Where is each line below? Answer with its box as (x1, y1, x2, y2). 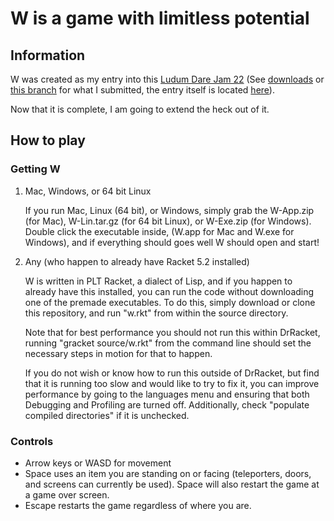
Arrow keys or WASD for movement (24, 457, 172, 469)
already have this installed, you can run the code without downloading (24, 285, 315, 297)
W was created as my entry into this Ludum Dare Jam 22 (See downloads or (10, 73, 325, 85)
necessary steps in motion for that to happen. (24, 347, 213, 359)
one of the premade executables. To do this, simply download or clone (24, 296, 316, 308)
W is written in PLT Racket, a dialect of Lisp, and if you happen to (24, 275, 293, 287)
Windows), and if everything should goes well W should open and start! (24, 236, 320, 248)
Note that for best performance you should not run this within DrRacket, (24, 326, 321, 338)
